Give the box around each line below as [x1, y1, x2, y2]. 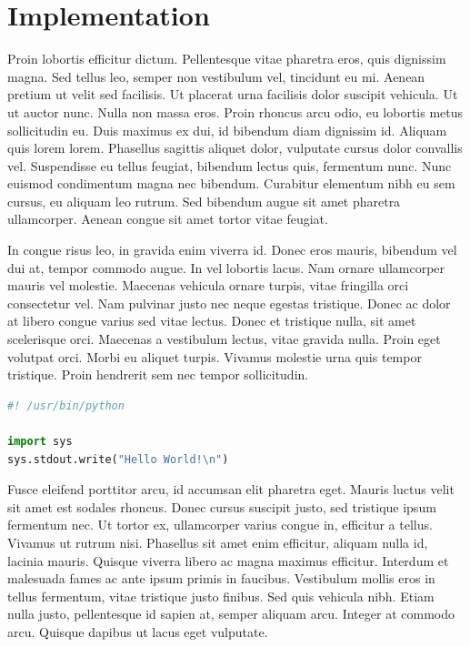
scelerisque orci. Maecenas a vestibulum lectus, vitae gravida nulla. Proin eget [7, 329, 441, 349]
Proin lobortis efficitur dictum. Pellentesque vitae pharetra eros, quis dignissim [7, 49, 446, 68]
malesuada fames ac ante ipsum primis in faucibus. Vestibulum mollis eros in [7, 569, 435, 588]
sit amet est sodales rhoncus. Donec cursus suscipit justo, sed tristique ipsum [7, 497, 436, 516]
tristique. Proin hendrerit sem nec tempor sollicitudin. [7, 365, 309, 384]
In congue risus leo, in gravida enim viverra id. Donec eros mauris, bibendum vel [7, 240, 457, 259]
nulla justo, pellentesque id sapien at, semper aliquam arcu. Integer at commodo [7, 604, 455, 623]
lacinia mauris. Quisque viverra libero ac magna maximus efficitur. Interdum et [7, 551, 449, 570]
